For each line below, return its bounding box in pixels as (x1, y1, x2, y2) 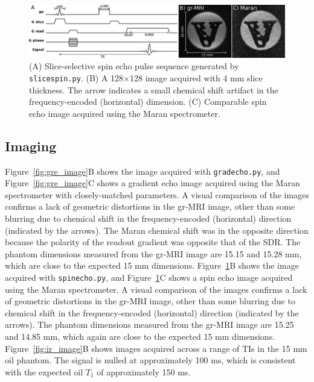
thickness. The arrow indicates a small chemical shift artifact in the (29, 83, 278, 96)
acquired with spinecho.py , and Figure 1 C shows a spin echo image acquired (5, 271, 293, 284)
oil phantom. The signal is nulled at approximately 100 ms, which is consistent (5, 354, 296, 366)
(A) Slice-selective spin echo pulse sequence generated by (29, 60, 239, 72)
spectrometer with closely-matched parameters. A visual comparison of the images (5, 188, 309, 201)
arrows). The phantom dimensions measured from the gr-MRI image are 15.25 (5, 318, 294, 331)
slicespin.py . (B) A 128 (29, 71, 124, 84)
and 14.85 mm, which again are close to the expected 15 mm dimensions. (5, 330, 275, 343)
